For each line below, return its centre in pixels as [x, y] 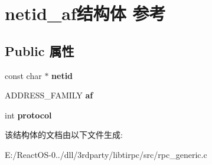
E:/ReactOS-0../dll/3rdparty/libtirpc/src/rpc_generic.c [106, 154]
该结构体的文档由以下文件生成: [64, 135]
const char [23, 75]
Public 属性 [40, 50]
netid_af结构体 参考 [85, 13]
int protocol [28, 115]
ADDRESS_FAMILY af [49, 95]
